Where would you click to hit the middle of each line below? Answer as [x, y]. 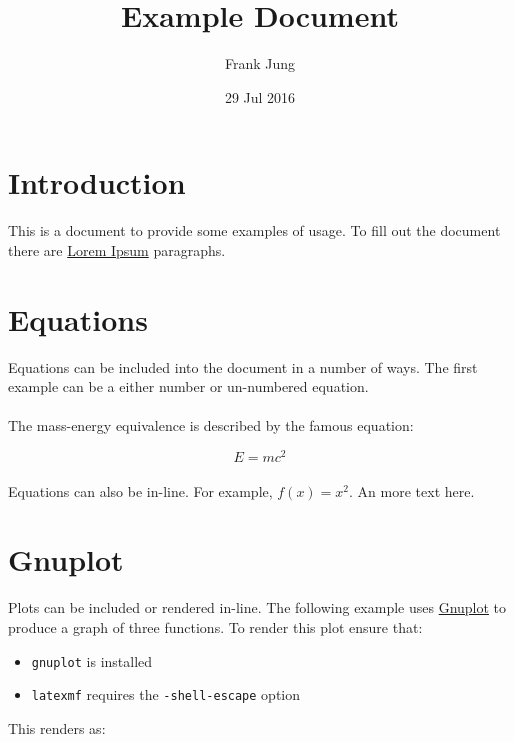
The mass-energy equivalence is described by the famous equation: [211, 425]
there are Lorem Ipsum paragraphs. [117, 249]
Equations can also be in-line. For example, [140, 490]
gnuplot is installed [92, 660]
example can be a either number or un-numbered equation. [188, 386]
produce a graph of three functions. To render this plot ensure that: [215, 626]
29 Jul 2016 [260, 96]
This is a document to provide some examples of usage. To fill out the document [254, 230]
